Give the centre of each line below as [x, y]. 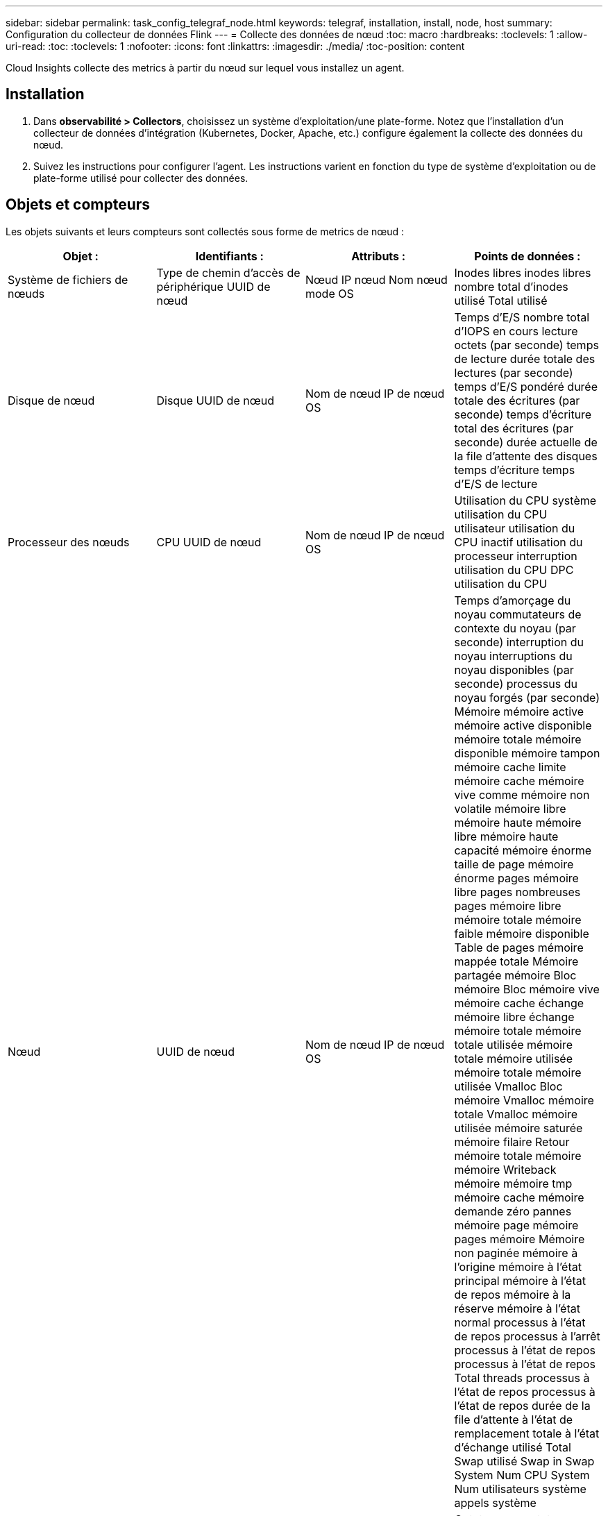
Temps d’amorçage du [513, 600]
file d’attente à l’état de [514, 1419]
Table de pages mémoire [519, 947]
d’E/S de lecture [496, 483]
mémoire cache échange [519, 1003]
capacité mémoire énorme [523, 850]
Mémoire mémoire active [519, 711]
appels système [495, 1502]
